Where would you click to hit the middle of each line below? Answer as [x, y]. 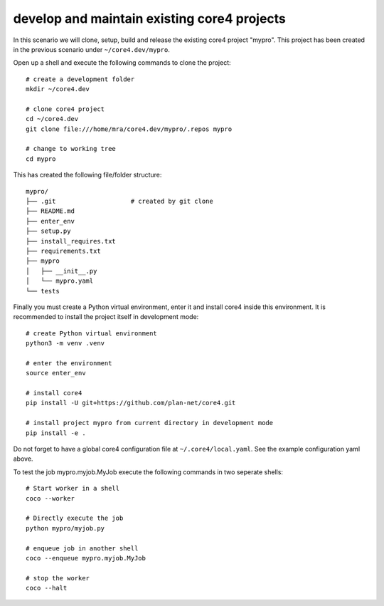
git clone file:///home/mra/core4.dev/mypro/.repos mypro [129, 129]
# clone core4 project [65, 109]
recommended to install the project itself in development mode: [106, 317]
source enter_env [56, 373]
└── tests [43, 291]
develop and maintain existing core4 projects [149, 19]
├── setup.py [48, 231]
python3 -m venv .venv [65, 343]
